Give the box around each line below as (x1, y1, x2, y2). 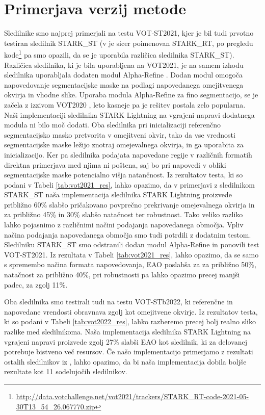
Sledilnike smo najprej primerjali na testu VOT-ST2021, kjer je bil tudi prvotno (4, 28, 254, 38)
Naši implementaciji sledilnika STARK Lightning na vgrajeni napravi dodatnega (4, 109, 255, 120)
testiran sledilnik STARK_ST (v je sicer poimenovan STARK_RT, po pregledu (4, 37, 253, 48)
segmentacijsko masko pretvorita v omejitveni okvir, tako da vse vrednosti (4, 129, 235, 140)
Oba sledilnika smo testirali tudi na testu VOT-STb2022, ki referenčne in (4, 296, 233, 307)
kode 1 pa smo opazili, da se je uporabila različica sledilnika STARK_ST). (4, 48, 234, 60)
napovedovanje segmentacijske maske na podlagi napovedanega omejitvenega (4, 79, 244, 90)
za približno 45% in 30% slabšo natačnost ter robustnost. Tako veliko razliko (4, 209, 243, 220)
